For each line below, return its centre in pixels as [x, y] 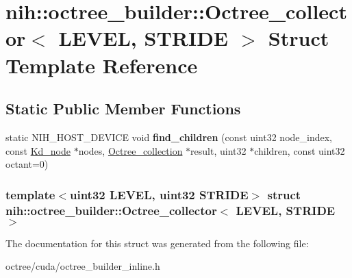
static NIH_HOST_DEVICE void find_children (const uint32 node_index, [169, 137]
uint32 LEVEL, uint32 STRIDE [159, 194]
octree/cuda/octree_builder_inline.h [83, 266]
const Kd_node [38, 150]
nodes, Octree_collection [130, 150]
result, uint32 [218, 150]
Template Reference [102, 65]
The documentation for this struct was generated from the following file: [157, 243]
